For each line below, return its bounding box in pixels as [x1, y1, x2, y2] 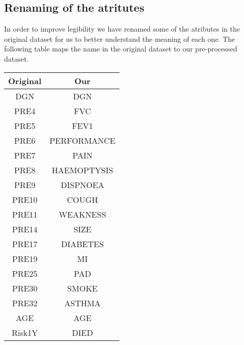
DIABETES [61, 237, 104, 250]
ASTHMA [64, 297, 101, 309]
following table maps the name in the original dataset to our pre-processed [4, 43, 237, 54]
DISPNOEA [60, 178, 105, 191]
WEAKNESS [59, 208, 106, 220]
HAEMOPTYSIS [52, 164, 113, 176]
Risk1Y [12, 326, 38, 338]
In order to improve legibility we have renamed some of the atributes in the [4, 23, 240, 34]
